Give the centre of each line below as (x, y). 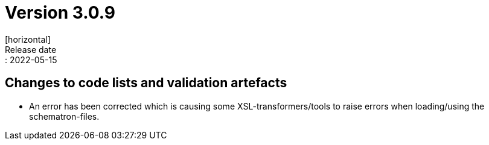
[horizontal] (28, 39)
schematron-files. (64, 116)
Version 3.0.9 (60, 13)
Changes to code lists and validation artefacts (146, 83)
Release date (31, 49)
